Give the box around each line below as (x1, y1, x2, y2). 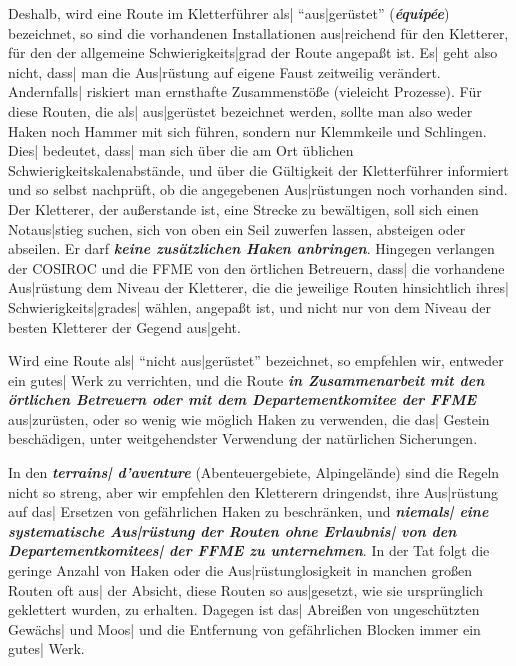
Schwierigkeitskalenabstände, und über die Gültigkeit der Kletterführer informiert (8, 159, 509, 180)
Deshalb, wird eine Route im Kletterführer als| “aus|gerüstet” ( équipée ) (8, 3, 450, 23)
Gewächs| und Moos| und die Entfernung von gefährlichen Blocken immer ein (8, 618, 481, 639)
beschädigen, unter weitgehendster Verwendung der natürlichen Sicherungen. (8, 428, 478, 449)
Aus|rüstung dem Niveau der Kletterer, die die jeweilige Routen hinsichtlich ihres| (8, 277, 509, 298)
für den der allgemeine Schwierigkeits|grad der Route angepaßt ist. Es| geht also (8, 42, 498, 63)
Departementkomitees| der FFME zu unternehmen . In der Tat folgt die (8, 540, 490, 561)
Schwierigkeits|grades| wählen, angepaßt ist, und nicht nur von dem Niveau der (8, 296, 492, 317)
